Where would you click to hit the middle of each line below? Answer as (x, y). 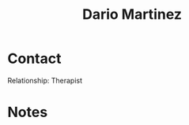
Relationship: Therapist (45, 80)
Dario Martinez (132, 15)
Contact (34, 59)
